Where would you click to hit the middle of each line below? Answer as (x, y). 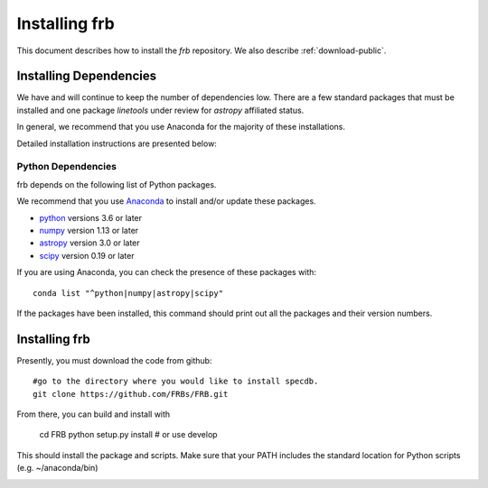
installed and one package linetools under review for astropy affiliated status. (160, 110)
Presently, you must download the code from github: (114, 360)
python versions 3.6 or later (91, 217)
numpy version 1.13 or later (89, 230)
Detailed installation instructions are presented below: (117, 143)
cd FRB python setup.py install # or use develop (128, 435)
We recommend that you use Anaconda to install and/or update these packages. (166, 201)
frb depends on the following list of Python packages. (117, 184)
